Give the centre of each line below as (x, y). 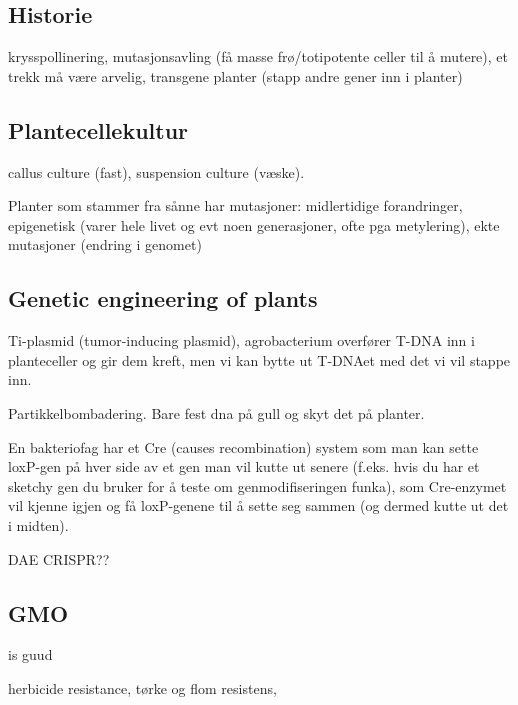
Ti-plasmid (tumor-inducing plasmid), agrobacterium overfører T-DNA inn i (241, 340)
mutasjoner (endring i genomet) (105, 244)
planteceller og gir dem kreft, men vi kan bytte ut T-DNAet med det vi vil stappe (259, 359)
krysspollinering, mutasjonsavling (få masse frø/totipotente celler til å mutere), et (258, 56)
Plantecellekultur (98, 129)
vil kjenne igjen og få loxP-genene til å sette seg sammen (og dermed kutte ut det (258, 505)
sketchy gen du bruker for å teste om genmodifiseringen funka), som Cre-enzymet (257, 485)
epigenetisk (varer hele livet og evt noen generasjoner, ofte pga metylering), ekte (254, 224)
